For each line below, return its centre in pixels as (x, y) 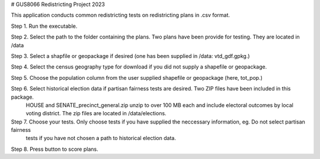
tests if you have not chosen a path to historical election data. (101, 138)
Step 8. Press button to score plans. (55, 149)
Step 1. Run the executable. (44, 26)
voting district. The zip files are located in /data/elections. (96, 113)
